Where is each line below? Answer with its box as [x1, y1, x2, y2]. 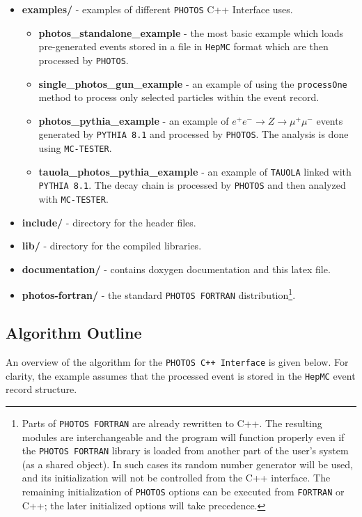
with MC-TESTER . [38, 192, 109, 206]
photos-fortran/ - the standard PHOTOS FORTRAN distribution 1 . [22, 286, 296, 302]
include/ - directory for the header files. [22, 215, 196, 229]
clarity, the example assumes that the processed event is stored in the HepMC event [6, 368, 356, 383]
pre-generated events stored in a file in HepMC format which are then [38, 39, 329, 54]
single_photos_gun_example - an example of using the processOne [38, 76, 347, 91]
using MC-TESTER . [38, 141, 112, 155]
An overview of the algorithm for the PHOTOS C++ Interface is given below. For [6, 354, 349, 369]
